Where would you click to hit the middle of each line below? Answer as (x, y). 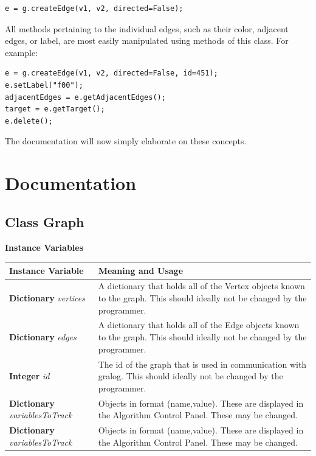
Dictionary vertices (47, 298)
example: (22, 52)
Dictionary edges (43, 337)
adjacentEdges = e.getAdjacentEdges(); (85, 97)
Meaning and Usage (141, 270)
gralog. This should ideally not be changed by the (191, 376)
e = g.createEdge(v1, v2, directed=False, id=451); (112, 73)
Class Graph (45, 221)
